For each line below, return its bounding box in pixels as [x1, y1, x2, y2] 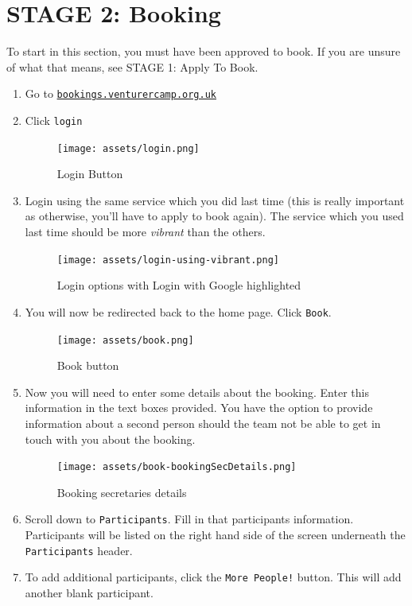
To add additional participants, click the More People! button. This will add [25, 569, 402, 585]
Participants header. [25, 542, 133, 558]
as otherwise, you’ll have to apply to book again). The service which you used [25, 208, 404, 224]
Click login [25, 111, 83, 128]
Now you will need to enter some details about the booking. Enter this [25, 383, 369, 400]
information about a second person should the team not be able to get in [25, 415, 381, 431]
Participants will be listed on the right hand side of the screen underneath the [25, 526, 406, 543]
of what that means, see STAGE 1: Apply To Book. [6, 58, 258, 75]
